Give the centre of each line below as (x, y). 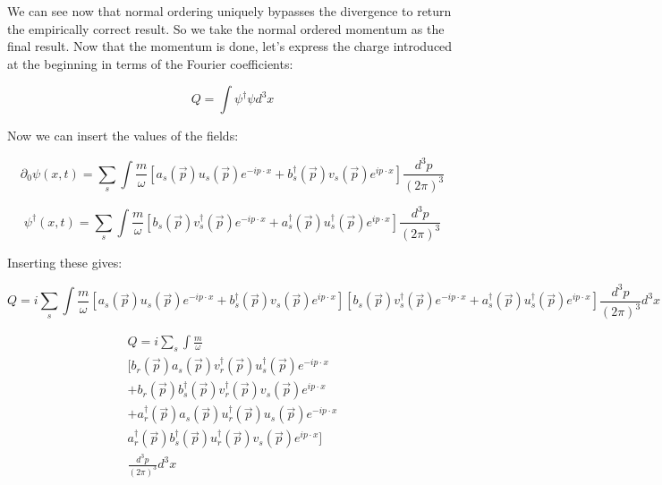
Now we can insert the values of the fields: (123, 136)
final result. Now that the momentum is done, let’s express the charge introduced (230, 46)
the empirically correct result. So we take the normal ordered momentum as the (226, 28)
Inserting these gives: (65, 262)
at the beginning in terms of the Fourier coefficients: (150, 63)
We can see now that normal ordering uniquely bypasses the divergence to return (229, 11)
